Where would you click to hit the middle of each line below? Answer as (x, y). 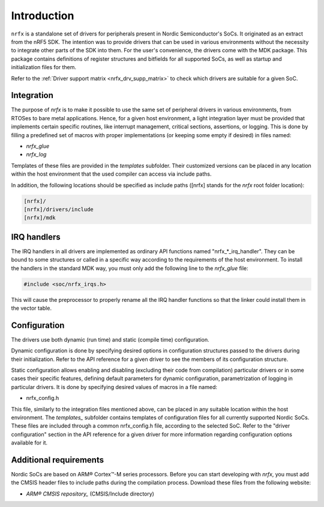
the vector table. (31, 308)
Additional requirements (58, 460)
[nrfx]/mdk (40, 218)
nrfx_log (36, 155)
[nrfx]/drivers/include (59, 209)
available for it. (29, 443)
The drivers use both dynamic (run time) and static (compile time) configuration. (110, 339)
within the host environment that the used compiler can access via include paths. (112, 174)
